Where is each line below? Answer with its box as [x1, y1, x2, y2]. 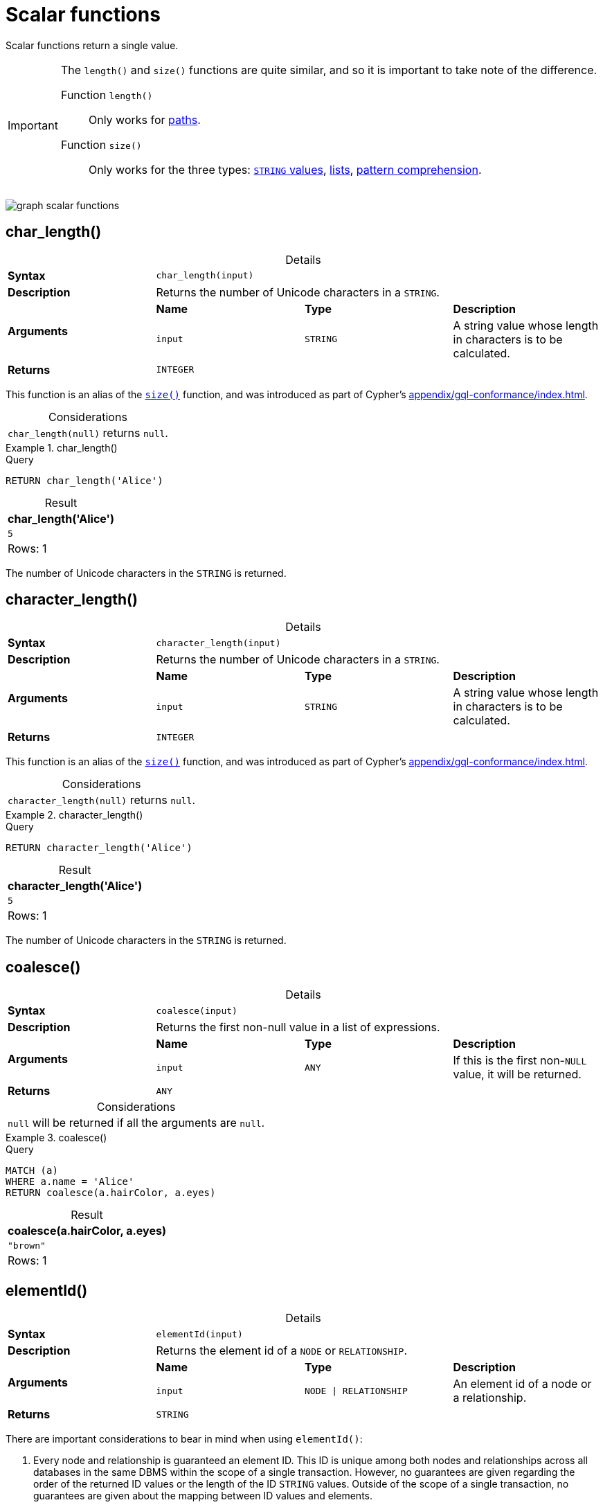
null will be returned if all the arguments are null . [8, 1116, 265, 1130]
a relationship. [453, 1391, 527, 1405]
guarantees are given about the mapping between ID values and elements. [33, 1490, 372, 1502]
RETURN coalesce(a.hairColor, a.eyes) [6, 1187, 216, 1199]
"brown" [8, 1240, 46, 1251]
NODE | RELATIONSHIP [305, 1385, 408, 1396]
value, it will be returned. [453, 1067, 582, 1082]
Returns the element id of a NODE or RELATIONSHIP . [156, 1344, 407, 1358]
